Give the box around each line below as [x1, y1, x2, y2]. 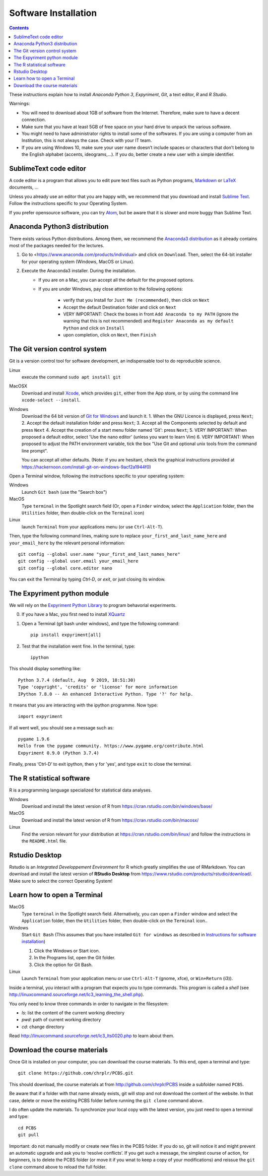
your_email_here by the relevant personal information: [9, 540, 125, 546]
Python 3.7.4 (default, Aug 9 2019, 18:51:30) [18, 677, 136, 683]
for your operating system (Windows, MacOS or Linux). [21, 259, 134, 264]
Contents [9, 25, 29, 31]
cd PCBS [18, 1125, 37, 1131]
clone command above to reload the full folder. [9, 1164, 107, 1170]
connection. [21, 117, 46, 123]
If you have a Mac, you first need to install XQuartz [21, 611, 125, 617]
